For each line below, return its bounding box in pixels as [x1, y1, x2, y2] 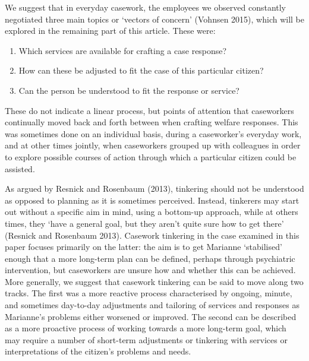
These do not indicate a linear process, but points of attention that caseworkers [5, 104, 294, 116]
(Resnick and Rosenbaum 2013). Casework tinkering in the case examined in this [5, 229, 299, 241]
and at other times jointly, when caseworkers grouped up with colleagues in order [5, 139, 301, 151]
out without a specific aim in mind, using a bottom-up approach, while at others [5, 205, 298, 218]
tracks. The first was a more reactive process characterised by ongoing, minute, [5, 287, 292, 299]
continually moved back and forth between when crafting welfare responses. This [5, 116, 298, 128]
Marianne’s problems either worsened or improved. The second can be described [5, 310, 297, 322]
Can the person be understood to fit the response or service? [18, 84, 239, 96]
